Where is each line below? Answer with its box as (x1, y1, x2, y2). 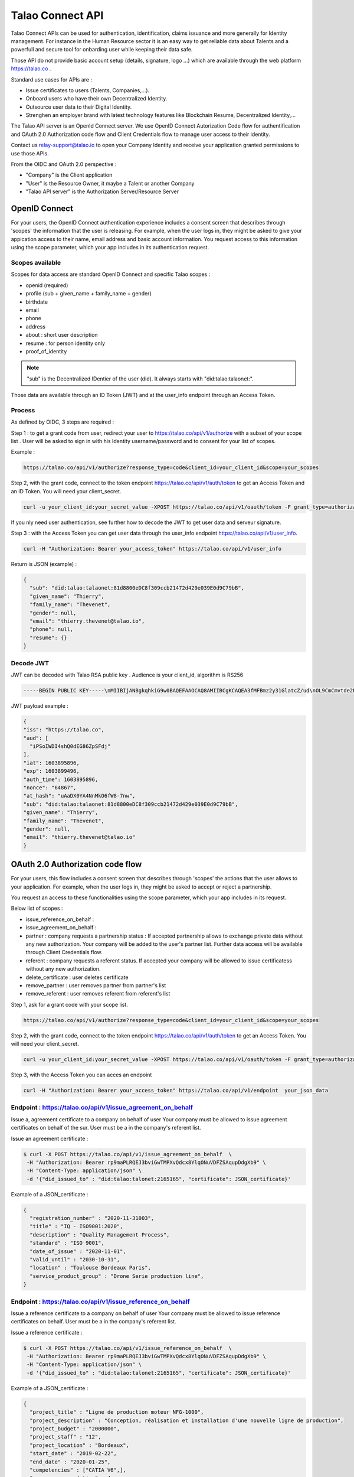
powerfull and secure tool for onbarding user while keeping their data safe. (11, 46, 193, 53)
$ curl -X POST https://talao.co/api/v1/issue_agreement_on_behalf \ (23, 1151, 232, 1157)
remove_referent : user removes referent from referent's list (25, 990, 171, 997)
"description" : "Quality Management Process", (29, 1231, 170, 1238)
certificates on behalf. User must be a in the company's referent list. (11, 1318, 176, 1325)
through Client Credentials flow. (25, 949, 103, 956)
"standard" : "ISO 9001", (29, 1239, 104, 1247)
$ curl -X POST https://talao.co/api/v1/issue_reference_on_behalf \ (23, 1345, 232, 1351)
